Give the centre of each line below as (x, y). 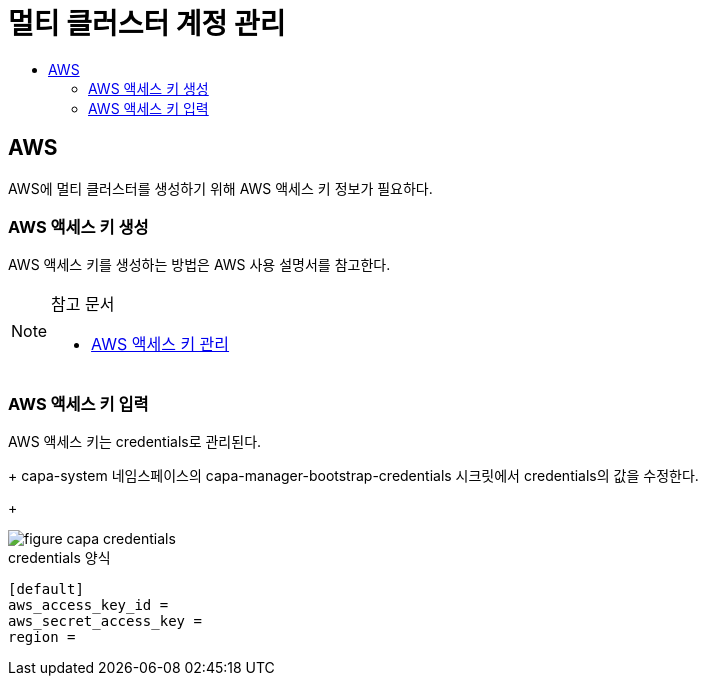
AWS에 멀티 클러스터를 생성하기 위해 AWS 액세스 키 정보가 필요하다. (220, 188)
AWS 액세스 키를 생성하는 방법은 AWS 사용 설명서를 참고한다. (199, 265)
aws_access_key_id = (88, 605)
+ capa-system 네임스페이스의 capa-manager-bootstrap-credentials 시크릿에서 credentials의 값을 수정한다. (353, 476)
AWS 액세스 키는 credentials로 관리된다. (135, 442)
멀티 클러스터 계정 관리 (147, 24)
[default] (46, 589)
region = (42, 637)
